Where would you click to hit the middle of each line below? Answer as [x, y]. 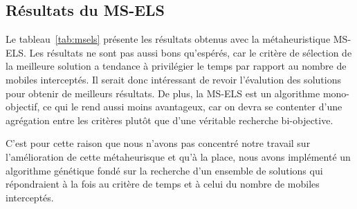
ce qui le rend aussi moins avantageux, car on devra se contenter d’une [193, 107]
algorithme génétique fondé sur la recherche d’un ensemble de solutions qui [164, 170]
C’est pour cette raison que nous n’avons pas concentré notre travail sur [158, 143]
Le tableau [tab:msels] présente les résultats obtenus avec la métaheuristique [168, 39]
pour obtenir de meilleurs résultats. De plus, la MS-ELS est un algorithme [163, 93]
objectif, [23, 107]
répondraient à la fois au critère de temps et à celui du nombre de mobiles [163, 184]
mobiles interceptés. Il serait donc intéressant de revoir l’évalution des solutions [173, 79]
